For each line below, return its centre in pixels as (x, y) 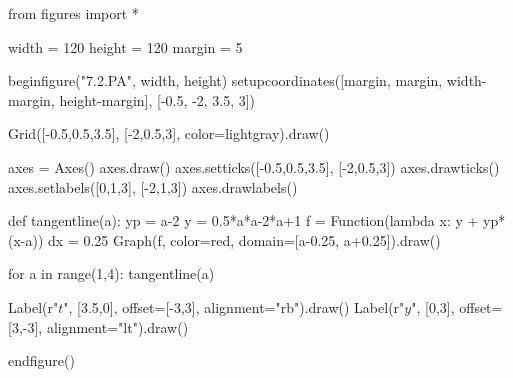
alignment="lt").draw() (117, 326)
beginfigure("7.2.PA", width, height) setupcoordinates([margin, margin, (225, 80)
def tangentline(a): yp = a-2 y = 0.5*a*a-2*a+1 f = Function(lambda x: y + (243, 220)
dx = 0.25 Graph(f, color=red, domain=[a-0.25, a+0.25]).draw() (244, 239)
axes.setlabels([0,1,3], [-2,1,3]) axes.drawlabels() (153, 186)
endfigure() (41, 360)
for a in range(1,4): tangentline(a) (111, 273)
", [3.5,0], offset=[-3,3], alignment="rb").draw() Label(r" (234, 306)
